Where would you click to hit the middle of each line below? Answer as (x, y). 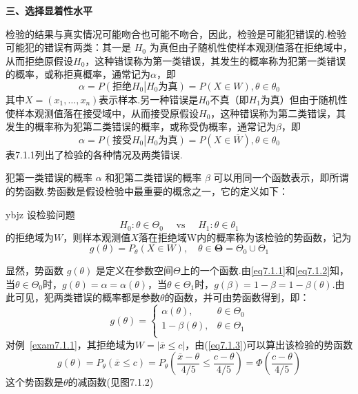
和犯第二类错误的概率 (153, 177)
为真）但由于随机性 (304, 99)
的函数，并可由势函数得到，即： (237, 297)
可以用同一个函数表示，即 (271, 177)
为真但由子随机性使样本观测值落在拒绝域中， (251, 47)
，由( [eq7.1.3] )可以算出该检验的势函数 (269, 344)
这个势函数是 (34, 382)
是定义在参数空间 (135, 270)
